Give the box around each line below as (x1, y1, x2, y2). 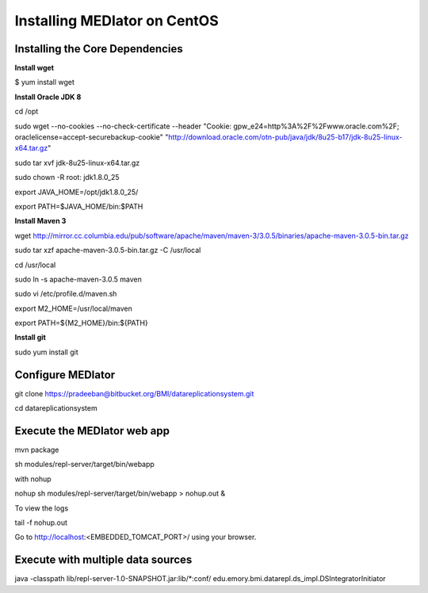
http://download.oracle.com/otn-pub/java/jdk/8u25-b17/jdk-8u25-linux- (167, 132, 403, 142)
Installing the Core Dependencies (14, 42, 183, 55)
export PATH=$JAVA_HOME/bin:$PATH (14, 201, 143, 211)
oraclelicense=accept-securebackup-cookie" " (14, 132, 169, 142)
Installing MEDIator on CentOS (14, 12, 219, 29)
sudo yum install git (14, 347, 78, 357)
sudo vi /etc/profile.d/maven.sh (14, 289, 117, 299)
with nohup (14, 474, 52, 484)
